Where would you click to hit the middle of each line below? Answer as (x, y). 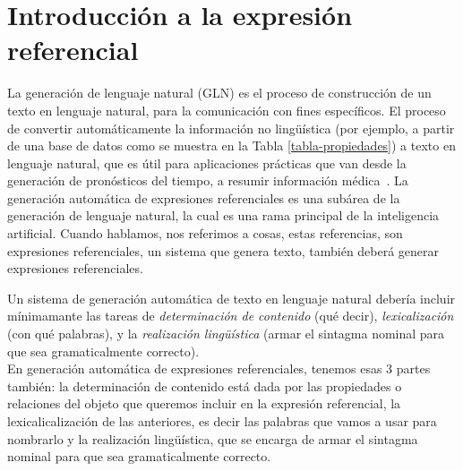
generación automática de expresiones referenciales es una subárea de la (204, 197)
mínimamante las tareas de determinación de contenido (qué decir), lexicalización (231, 316)
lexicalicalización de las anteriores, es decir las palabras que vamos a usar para (222, 421)
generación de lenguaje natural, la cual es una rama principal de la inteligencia (223, 215)
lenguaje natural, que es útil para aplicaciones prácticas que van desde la (207, 163)
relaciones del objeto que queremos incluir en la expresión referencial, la (204, 403)
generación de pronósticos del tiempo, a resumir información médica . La (208, 180)
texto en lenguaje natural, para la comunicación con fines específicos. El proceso (227, 110)
